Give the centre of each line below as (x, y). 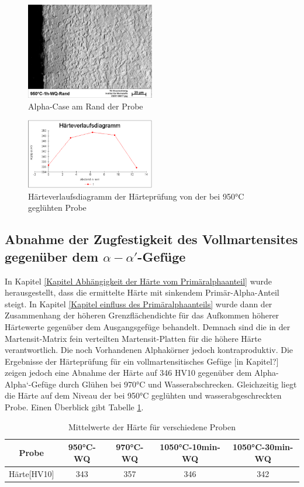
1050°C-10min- (190, 447)
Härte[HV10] (32, 473)
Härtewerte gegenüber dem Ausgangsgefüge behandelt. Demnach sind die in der (148, 326)
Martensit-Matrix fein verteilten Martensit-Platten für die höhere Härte (133, 338)
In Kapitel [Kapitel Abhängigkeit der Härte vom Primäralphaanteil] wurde (139, 281)
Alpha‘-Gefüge (31, 384)
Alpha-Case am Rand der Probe (86, 106)
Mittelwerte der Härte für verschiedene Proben (152, 426)
